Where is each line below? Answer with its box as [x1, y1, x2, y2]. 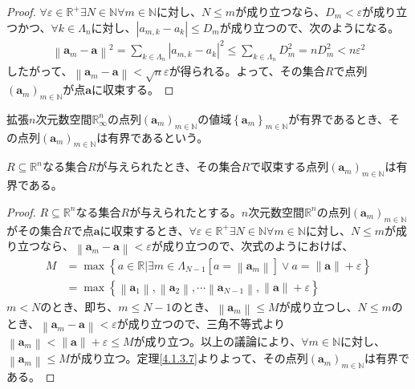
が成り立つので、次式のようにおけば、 [151, 237, 354, 254]
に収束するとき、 [100, 221, 189, 238]
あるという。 [141, 128, 209, 145]
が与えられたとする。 [129, 203, 242, 220]
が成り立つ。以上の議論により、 [133, 332, 302, 349]
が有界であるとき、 [288, 110, 389, 127]
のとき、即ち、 [40, 298, 119, 314]
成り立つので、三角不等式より [128, 315, 286, 332]
